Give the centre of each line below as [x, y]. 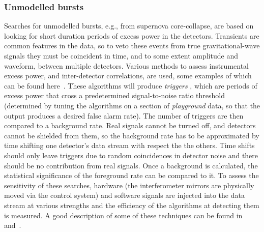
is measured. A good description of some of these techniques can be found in [123, 215]
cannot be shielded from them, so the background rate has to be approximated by [132, 135]
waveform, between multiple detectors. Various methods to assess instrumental [126, 65]
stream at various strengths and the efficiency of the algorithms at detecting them [132, 205]
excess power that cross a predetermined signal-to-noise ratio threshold [114, 95]
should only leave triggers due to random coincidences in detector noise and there [131, 155]
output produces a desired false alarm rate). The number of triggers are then [124, 115]
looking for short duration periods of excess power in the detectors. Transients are [132, 35]
